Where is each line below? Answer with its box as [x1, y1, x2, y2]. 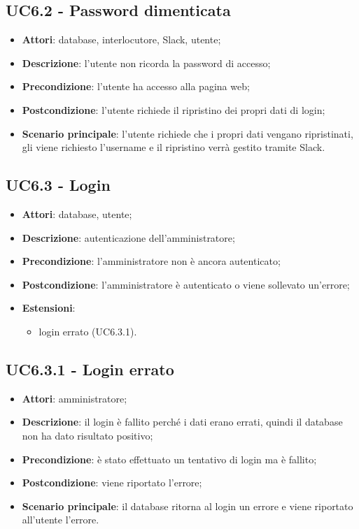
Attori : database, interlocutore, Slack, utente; [22, 32, 221, 47]
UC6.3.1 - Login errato [6, 358, 174, 379]
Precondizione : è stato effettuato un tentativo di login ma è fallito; [22, 451, 317, 466]
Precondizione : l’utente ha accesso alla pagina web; [22, 79, 250, 94]
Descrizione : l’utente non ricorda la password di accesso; [22, 55, 271, 70]
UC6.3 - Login [6, 174, 111, 196]
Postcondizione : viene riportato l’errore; [22, 475, 202, 490]
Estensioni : [22, 300, 76, 315]
